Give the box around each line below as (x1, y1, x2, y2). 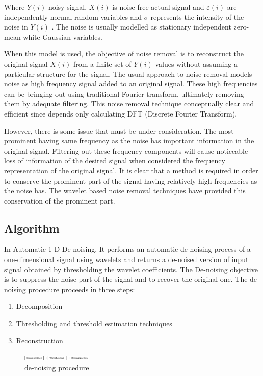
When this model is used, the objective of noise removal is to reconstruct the (4, 48, 244, 59)
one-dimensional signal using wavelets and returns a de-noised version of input (4, 254, 249, 265)
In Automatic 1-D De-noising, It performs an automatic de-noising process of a (4, 244, 251, 254)
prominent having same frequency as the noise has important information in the (4, 135, 254, 146)
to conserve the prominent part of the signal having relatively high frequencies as (4, 175, 257, 186)
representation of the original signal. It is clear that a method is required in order (4, 165, 258, 176)
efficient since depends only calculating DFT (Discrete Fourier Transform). (4, 108, 238, 119)
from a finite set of (73, 58, 131, 69)
